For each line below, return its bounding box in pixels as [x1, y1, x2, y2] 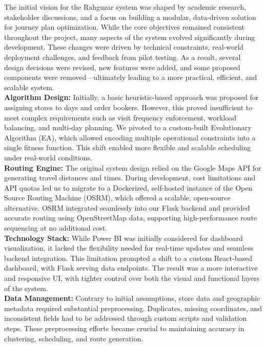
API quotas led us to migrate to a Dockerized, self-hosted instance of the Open [4, 182, 253, 193]
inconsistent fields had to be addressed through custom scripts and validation [4, 313, 247, 323]
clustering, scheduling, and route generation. [4, 333, 144, 343]
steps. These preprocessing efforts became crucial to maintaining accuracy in [4, 323, 244, 333]
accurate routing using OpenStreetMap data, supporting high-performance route [4, 212, 257, 223]
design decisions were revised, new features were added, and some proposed [4, 62, 240, 72]
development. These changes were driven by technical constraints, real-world [4, 42, 244, 52]
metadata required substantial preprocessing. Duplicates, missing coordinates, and [4, 302, 262, 313]
